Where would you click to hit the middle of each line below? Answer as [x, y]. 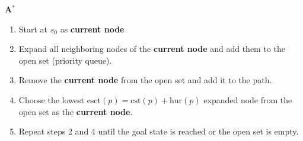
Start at [33, 29]
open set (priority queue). [65, 60]
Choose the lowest [51, 99]
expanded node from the [248, 99]
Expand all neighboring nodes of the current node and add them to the [152, 49]
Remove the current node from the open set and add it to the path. [145, 80]
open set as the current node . [76, 111]
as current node [92, 29]
